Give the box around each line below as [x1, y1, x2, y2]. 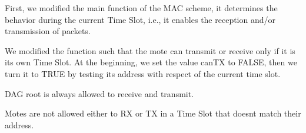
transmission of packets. [5, 25, 91, 37]
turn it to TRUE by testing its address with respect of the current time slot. [5, 67, 281, 79]
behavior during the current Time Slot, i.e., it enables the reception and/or [5, 13, 276, 25]
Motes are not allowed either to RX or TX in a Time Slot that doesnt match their [5, 107, 301, 119]
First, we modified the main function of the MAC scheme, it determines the [5, 2, 278, 14]
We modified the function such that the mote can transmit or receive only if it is [5, 44, 295, 56]
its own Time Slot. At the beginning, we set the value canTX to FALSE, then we [5, 56, 297, 68]
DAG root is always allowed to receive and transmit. [5, 87, 194, 99]
